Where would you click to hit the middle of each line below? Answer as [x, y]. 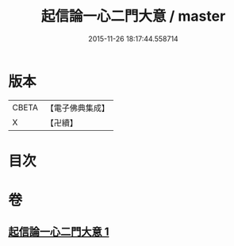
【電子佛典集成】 [77, 108]
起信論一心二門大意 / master [133, 16]
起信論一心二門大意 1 [59, 232]
